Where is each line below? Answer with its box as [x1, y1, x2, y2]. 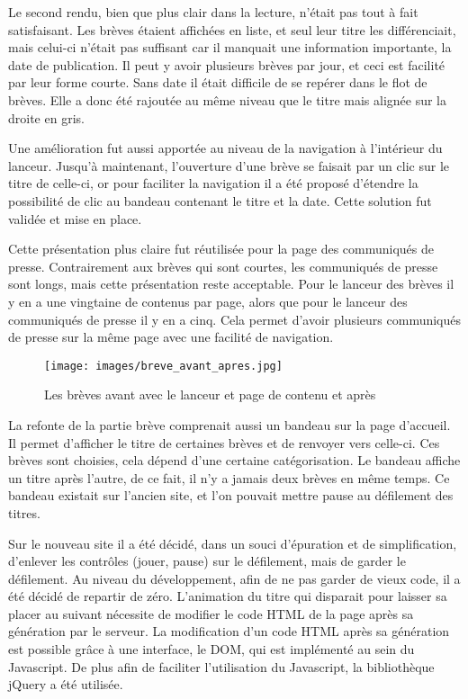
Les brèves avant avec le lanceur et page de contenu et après [44, 385, 376, 404]
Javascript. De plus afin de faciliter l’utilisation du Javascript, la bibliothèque [8, 657, 435, 676]
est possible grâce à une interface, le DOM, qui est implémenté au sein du [8, 640, 415, 659]
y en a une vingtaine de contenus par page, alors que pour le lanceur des [8, 291, 408, 310]
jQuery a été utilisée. [8, 675, 123, 694]
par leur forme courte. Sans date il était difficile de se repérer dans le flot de [8, 73, 427, 92]
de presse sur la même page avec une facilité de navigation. [8, 327, 334, 346]
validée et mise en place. [8, 209, 142, 228]
